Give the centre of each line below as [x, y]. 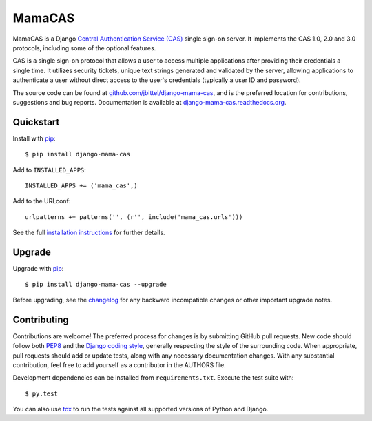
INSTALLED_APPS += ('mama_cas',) [81, 185]
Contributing [41, 319]
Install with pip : [34, 138]
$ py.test [41, 393]
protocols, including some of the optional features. [84, 48]
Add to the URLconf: [42, 201]
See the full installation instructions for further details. [89, 233]
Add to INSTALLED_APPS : [49, 170]
